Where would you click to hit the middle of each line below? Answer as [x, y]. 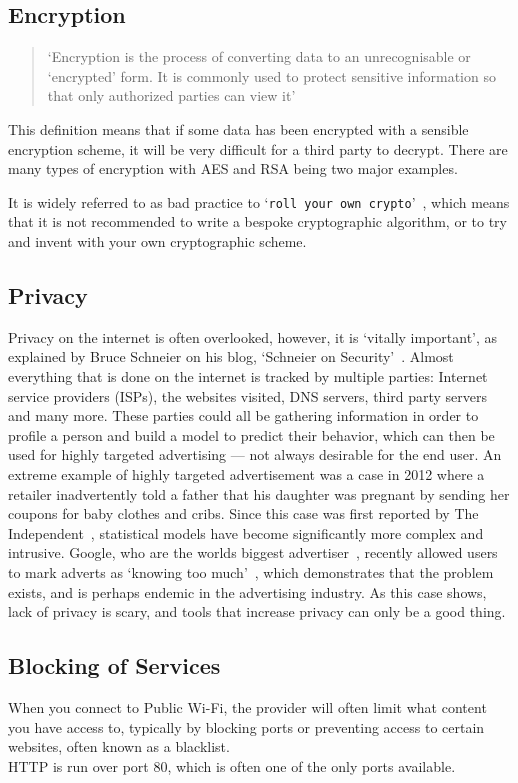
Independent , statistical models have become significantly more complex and [246, 532]
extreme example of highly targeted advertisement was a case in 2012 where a [246, 473]
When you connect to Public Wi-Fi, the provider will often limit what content [247, 706]
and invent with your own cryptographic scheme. [157, 241]
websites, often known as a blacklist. [119, 746]
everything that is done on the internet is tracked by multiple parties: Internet [248, 376]
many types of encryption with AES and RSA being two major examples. [233, 168]
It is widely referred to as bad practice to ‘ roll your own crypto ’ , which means [259, 201]
